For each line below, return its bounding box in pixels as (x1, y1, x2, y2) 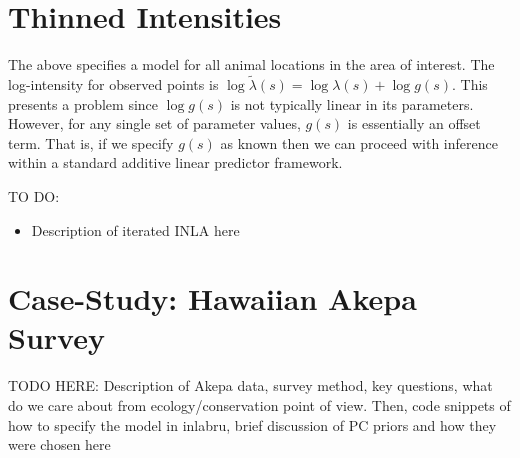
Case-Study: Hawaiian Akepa (8, 278, 417, 319)
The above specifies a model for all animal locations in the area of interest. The (8, 54, 495, 75)
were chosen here (8, 434, 111, 455)
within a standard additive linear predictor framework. (8, 152, 343, 173)
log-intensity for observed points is (8, 73, 219, 94)
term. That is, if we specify (8, 132, 174, 153)
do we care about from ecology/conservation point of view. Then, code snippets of (8, 395, 511, 415)
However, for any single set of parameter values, (8, 113, 301, 134)
